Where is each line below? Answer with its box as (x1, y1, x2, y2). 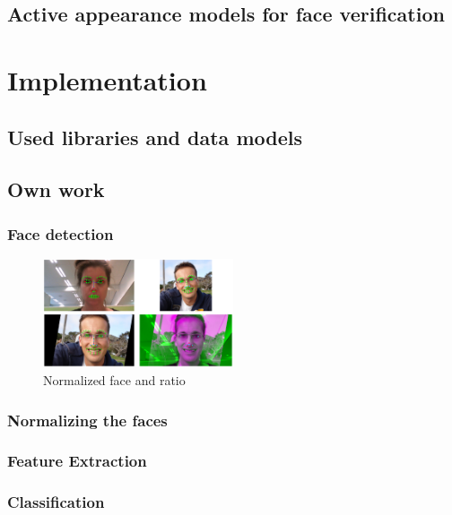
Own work (7, 176, 105, 203)
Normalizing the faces (7, 408, 168, 431)
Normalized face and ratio (43, 371, 186, 390)
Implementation (7, 61, 207, 98)
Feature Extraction (7, 450, 147, 472)
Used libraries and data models (7, 123, 302, 150)
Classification (7, 491, 105, 513)
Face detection (7, 222, 114, 245)
